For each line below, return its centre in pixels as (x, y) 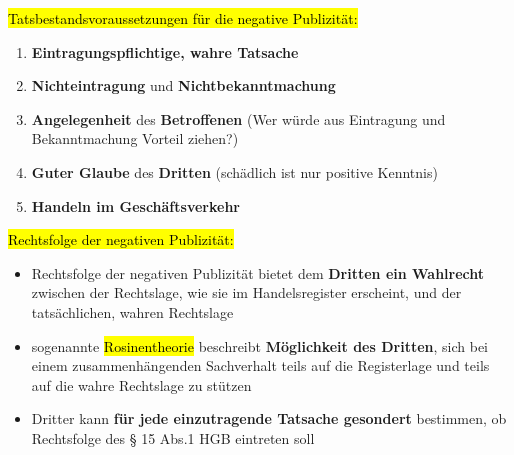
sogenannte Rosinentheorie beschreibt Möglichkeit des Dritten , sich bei (260, 345)
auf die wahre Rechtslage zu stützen (141, 384)
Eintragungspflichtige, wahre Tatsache (165, 51)
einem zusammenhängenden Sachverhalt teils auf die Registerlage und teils (260, 365)
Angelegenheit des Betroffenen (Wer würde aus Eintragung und (238, 118)
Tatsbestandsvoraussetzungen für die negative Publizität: (183, 18)
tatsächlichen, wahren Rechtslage (132, 311)
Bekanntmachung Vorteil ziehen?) (135, 138)
